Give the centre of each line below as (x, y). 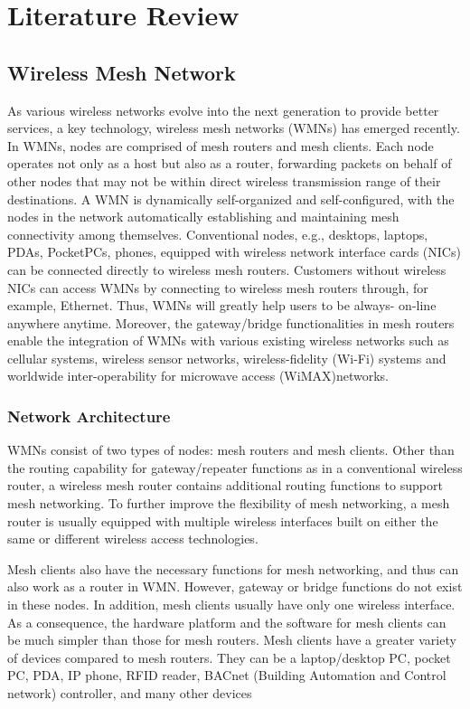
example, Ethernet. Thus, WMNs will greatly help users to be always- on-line (222, 305)
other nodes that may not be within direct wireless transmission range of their (224, 180)
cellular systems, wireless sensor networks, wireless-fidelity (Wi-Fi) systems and (227, 358)
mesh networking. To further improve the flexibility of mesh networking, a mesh (229, 503)
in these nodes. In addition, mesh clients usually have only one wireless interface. (231, 605)
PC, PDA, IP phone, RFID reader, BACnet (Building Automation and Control (227, 675)
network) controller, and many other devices (130, 693)
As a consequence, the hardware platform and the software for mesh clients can (227, 622)
